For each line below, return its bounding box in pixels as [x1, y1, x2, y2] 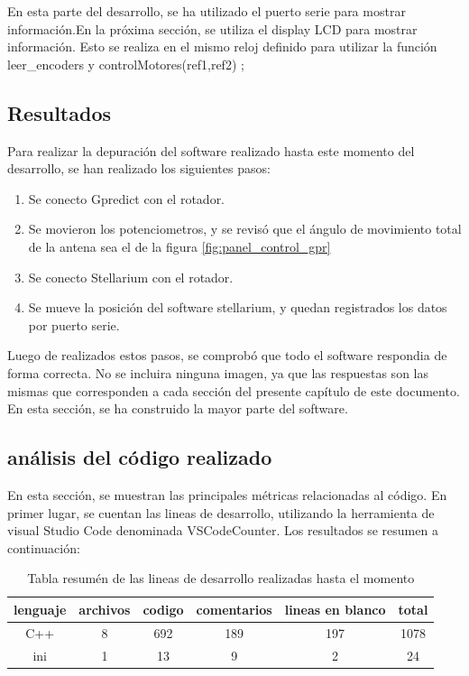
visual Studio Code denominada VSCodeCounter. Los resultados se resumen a [7, 521, 438, 540]
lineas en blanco [284, 599, 386, 618]
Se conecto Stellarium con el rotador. [28, 267, 234, 286]
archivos [78, 599, 131, 618]
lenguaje [14, 599, 67, 618]
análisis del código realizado [7, 443, 272, 471]
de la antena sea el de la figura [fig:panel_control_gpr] [28, 236, 331, 255]
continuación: [7, 538, 80, 557]
